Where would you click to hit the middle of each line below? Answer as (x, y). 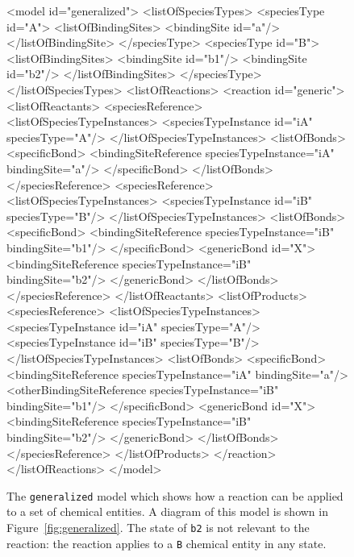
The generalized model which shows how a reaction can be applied (175, 495)
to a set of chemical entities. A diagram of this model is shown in (167, 511)
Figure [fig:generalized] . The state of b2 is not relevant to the (158, 528)
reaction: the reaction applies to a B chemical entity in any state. (167, 543)
